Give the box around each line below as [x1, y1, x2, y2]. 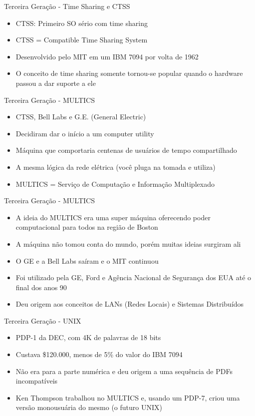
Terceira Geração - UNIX [4, 315, 81, 326]
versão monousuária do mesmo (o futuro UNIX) [15, 402, 162, 413]
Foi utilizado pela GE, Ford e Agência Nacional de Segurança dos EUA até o [15, 272, 252, 283]
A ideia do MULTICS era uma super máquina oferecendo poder [15, 212, 211, 222]
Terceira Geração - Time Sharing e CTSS [4, 1, 130, 11]
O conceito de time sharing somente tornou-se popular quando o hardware [15, 68, 243, 78]
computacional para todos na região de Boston [15, 222, 158, 232]
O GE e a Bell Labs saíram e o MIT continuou [15, 255, 159, 266]
